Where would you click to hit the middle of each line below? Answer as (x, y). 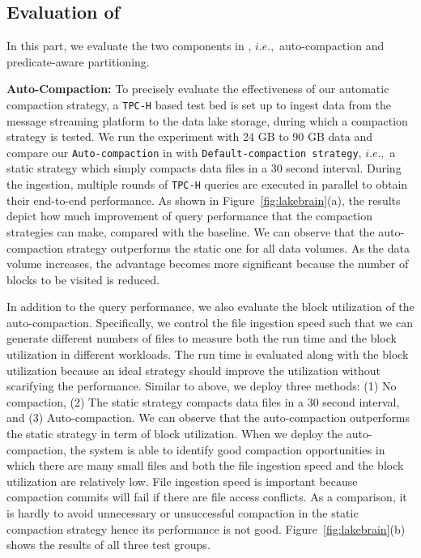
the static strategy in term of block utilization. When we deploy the (175, 434)
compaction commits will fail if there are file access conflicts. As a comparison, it (207, 497)
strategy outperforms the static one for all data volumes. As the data (238, 247)
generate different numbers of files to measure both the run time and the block (202, 338)
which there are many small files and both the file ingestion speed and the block (205, 465)
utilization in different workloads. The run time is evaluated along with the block (208, 354)
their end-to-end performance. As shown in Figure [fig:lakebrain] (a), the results (204, 200)
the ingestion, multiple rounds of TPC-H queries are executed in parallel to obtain (207, 184)
